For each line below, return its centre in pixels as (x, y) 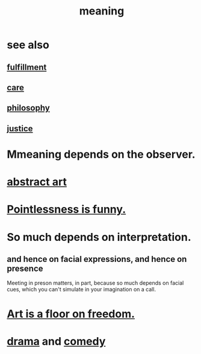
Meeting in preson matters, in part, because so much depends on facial (95, 283)
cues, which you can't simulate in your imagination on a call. (81, 290)
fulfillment (27, 67)
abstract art (37, 182)
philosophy (28, 108)
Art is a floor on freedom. (71, 314)
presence (25, 268)
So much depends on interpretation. (99, 237)
